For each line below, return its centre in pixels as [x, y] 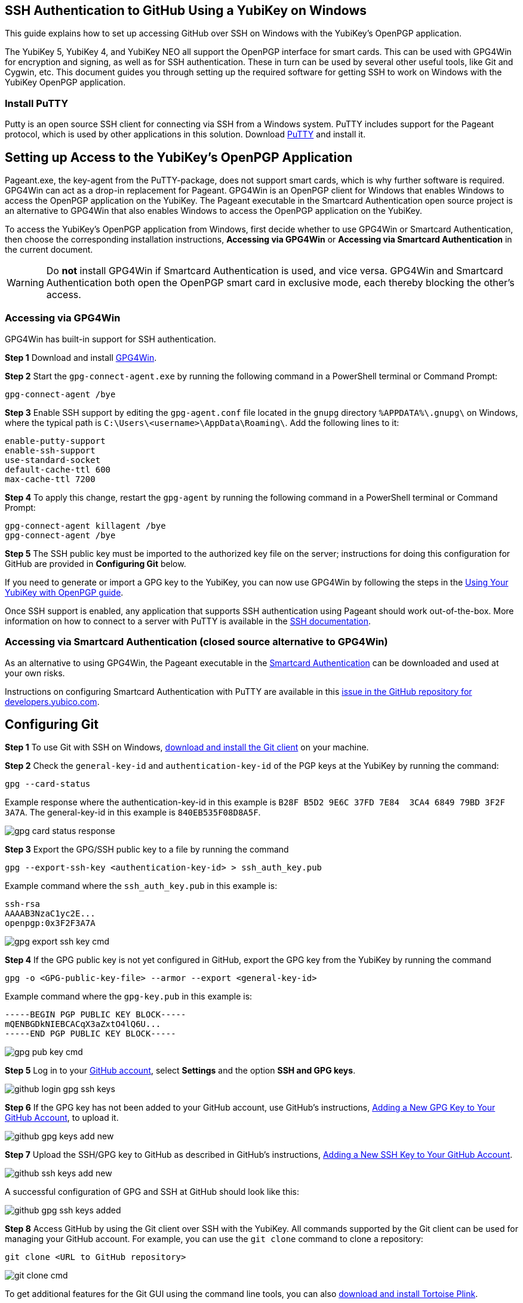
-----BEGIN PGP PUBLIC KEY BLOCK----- [96, 1015]
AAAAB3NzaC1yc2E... [50, 914]
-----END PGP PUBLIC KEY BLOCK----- [90, 1034]
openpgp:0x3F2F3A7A [50, 923]
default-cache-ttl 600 [58, 469]
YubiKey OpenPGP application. [65, 82]
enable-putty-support [55, 441]
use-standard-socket [53, 460]
